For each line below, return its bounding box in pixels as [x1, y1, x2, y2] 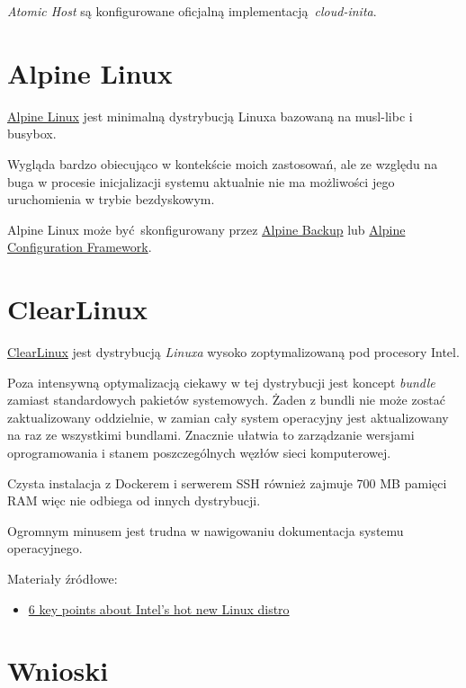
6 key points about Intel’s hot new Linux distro [28, 599, 290, 618]
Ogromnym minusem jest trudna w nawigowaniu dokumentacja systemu [7, 521, 404, 540]
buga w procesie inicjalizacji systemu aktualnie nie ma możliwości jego [7, 172, 395, 191]
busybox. [7, 124, 57, 143]
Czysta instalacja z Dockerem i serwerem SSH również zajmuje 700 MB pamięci [7, 473, 447, 492]
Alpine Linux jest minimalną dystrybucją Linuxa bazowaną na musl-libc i [7, 106, 413, 125]
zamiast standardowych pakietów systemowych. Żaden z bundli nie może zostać [7, 390, 445, 409]
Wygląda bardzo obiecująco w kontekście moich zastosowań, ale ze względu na [7, 154, 438, 173]
